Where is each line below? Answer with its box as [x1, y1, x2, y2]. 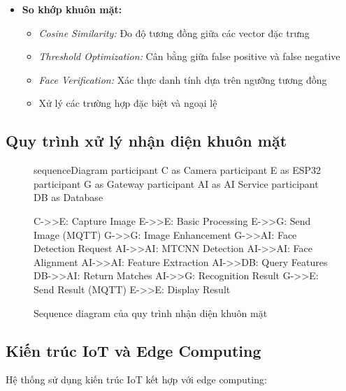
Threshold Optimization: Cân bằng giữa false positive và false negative [38, 49, 340, 64]
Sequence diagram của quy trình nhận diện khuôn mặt [34, 305, 268, 320]
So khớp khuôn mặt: [22, 2, 122, 16]
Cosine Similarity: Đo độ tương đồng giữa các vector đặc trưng [38, 25, 310, 40]
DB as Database [34, 190, 103, 205]
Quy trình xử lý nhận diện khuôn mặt [6, 130, 287, 152]
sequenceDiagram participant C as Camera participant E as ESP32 [34, 163, 322, 177]
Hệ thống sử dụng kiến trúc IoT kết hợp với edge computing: [6, 372, 267, 387]
